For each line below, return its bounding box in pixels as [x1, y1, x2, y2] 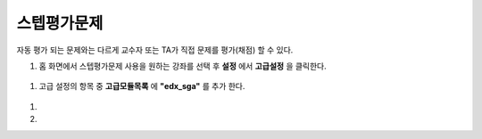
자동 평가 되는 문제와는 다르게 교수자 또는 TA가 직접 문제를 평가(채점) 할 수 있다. [16, 45, 294, 55]
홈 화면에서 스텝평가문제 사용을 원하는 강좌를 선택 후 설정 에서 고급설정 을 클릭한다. [38, 61, 327, 71]
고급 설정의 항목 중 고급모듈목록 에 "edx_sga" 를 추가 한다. [38, 81, 245, 92]
